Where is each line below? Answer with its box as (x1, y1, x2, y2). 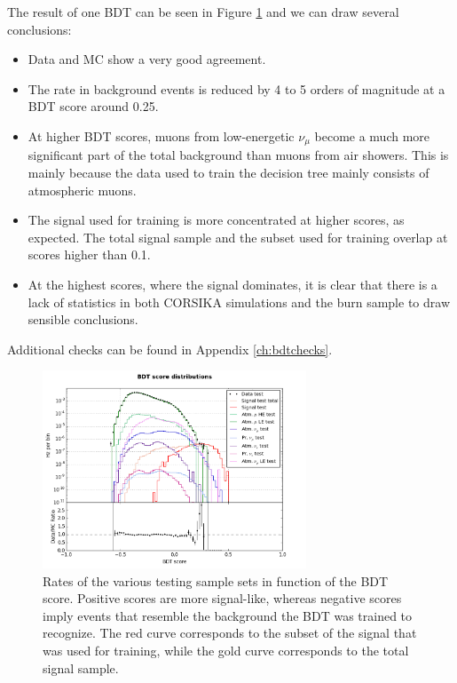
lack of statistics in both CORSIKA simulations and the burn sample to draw (28, 292, 450, 311)
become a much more (314, 126, 430, 145)
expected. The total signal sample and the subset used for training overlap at (28, 227, 448, 246)
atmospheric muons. (28, 180, 137, 199)
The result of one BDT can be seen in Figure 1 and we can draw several (7, 3, 399, 20)
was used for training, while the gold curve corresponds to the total (43, 641, 409, 659)
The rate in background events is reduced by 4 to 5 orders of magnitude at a (28, 79, 445, 98)
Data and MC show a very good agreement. (28, 50, 266, 68)
